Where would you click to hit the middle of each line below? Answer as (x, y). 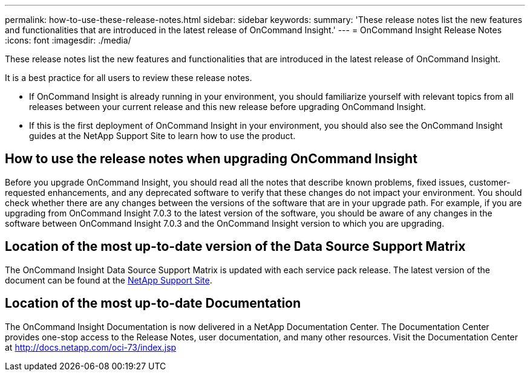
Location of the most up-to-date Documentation (153, 303)
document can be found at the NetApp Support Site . (109, 280)
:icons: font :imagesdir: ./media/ (68, 40)
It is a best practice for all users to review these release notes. (129, 78)
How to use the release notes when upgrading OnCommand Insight (211, 159)
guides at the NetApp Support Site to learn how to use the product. (162, 136)
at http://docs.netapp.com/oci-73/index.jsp (91, 347)
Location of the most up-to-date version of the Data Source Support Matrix (235, 247)
